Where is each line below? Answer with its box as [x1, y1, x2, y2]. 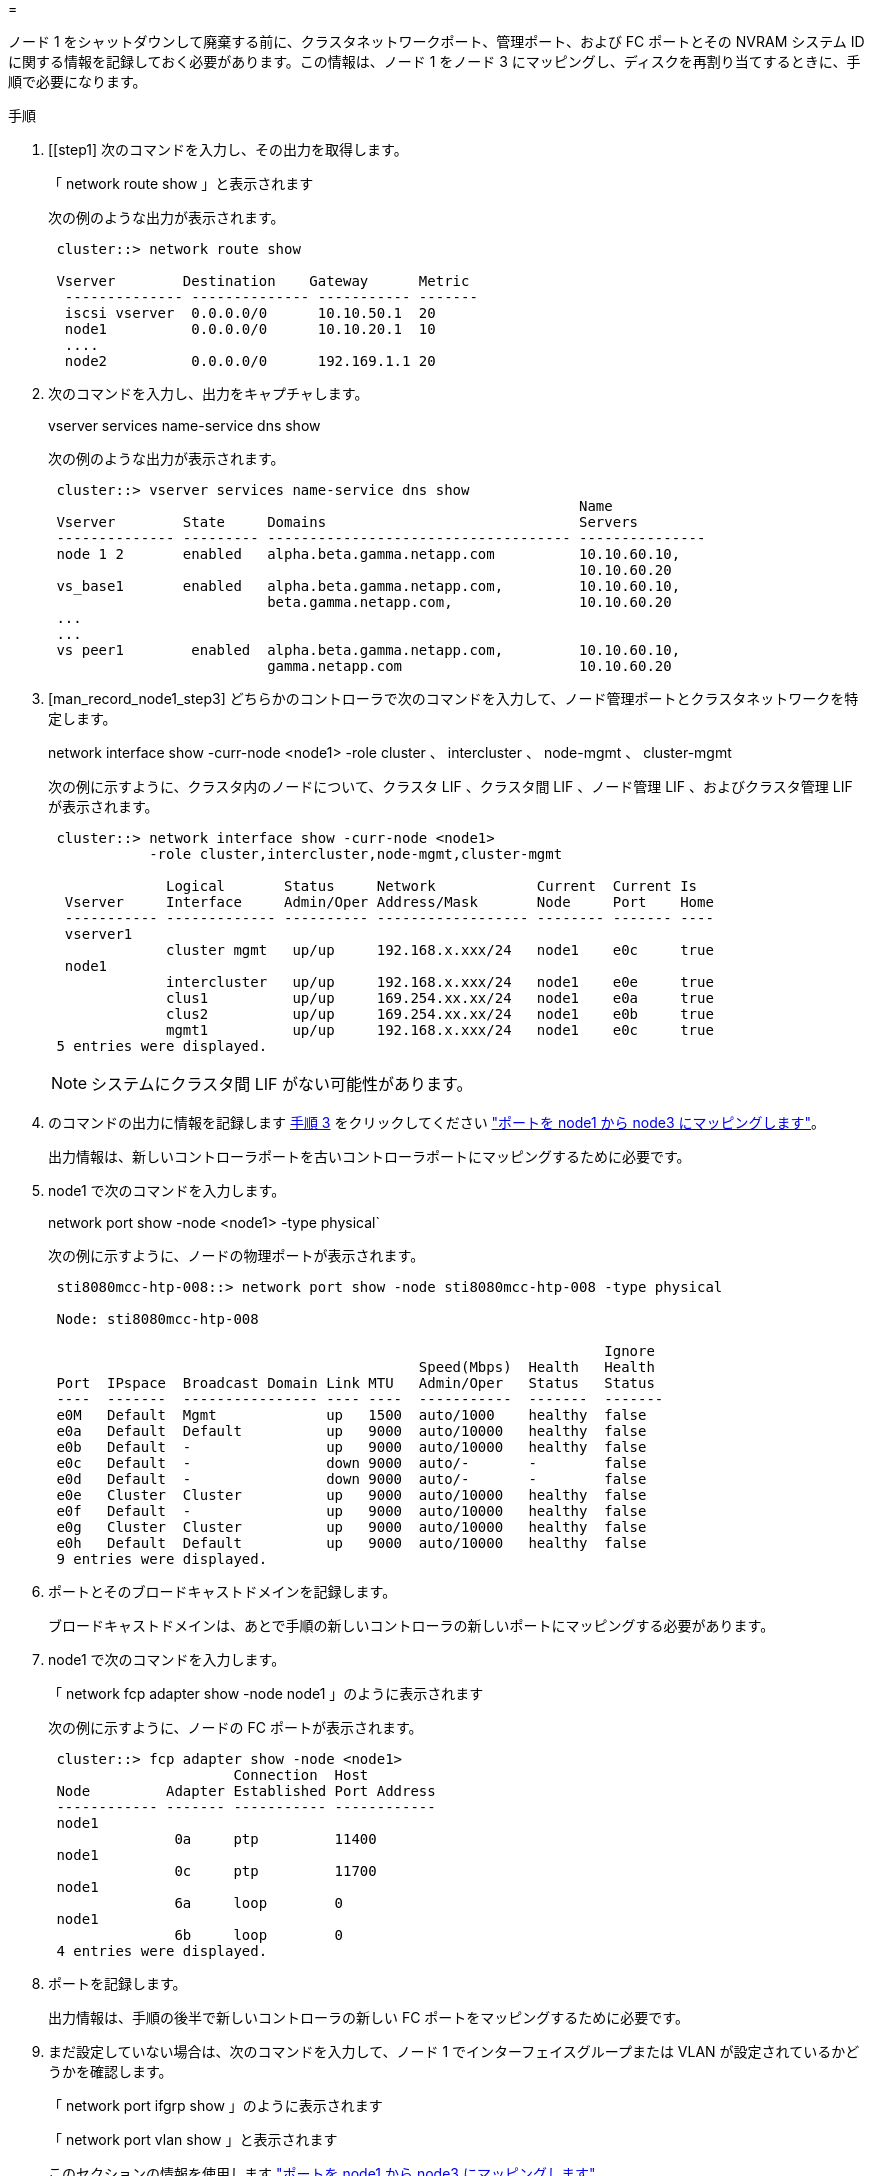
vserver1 [64, 926, 133, 942]
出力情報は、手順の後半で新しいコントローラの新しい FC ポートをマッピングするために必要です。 [48, 2009, 689, 2026]
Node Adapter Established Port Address [56, 1783, 436, 1799]
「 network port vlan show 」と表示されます [48, 2131, 338, 2148]
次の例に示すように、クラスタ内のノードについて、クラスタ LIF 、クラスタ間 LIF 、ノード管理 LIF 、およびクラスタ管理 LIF [48, 778, 853, 795]
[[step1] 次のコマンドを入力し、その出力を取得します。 [48, 141, 408, 158]
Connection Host [233, 1767, 369, 1783]
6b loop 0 [174, 1927, 344, 1943]
